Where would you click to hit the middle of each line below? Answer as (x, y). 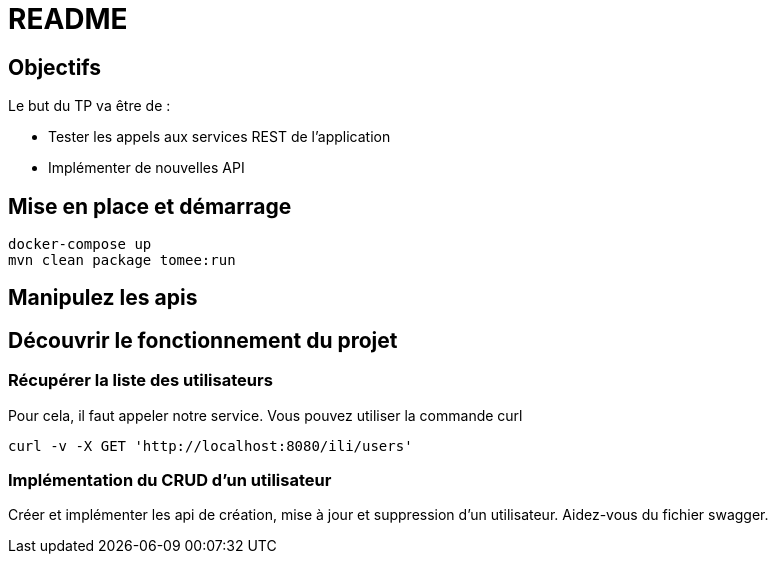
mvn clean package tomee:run (122, 260)
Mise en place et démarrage (150, 206)
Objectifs (55, 67)
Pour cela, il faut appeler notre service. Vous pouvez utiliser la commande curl (265, 415)
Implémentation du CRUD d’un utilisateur (170, 480)
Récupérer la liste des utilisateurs (140, 380)
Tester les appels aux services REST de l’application (219, 137)
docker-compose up (80, 244)
